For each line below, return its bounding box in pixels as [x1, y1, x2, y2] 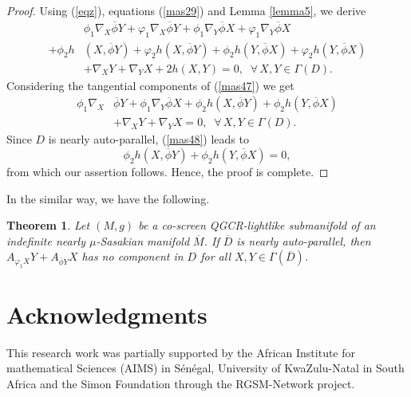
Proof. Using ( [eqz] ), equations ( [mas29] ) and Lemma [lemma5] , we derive [6, 2, 366, 18]
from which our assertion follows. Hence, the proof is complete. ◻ [6, 163, 329, 179]
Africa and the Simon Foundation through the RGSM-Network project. [6, 375, 355, 392]
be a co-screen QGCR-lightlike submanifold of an [138, 217, 376, 234]
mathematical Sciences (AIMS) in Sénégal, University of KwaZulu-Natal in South [6, 360, 405, 376]
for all [200, 248, 231, 265]
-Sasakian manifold [96, 232, 190, 249]
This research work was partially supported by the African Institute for [6, 344, 356, 360]
